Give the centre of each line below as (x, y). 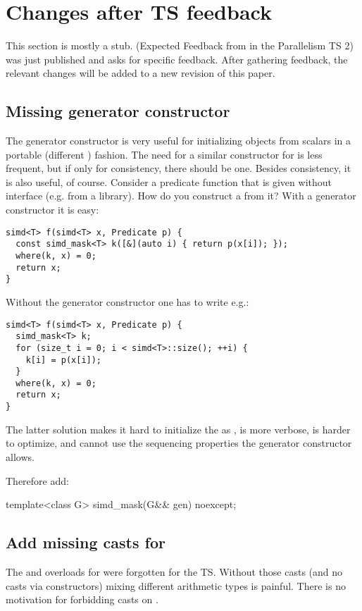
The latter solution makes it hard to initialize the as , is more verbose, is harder (178, 429)
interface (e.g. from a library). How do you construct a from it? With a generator (181, 196)
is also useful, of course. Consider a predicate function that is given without (169, 181)
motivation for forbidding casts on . (82, 599)
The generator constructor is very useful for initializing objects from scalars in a (178, 141)
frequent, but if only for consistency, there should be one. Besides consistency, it (179, 168)
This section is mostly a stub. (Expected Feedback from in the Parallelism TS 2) (180, 45)
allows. (20, 456)
